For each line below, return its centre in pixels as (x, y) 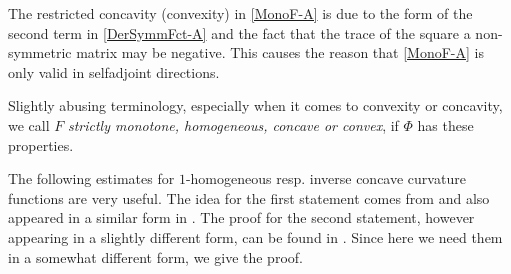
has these (445, 124)
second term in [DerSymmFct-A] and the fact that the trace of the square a (239, 32)
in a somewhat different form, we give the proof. (155, 256)
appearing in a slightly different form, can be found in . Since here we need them (255, 236)
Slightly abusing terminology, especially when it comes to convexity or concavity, (255, 105)
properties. (41, 144)
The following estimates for (91, 178)
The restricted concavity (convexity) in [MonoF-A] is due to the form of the (240, 13)
